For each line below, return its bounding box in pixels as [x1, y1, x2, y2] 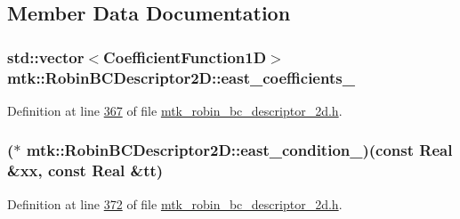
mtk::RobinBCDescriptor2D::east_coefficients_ [7, 66, 355, 88]
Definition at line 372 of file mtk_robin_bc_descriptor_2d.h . [7, 194, 343, 213]
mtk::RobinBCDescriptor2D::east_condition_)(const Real [26, 139, 453, 161]
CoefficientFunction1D [103, 45, 267, 68]
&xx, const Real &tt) [7, 159, 164, 182]
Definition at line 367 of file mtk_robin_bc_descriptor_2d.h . [7, 101, 343, 119]
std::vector [7, 45, 85, 68]
